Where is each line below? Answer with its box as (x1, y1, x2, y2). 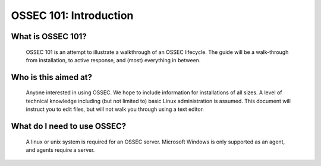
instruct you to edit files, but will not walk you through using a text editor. (26, 106, 204, 113)
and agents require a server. (26, 146, 95, 154)
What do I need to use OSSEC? (11, 121, 127, 131)
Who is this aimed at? (11, 72, 92, 82)
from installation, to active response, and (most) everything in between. (26, 56, 201, 63)
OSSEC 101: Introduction (11, 9, 134, 22)
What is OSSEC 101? (11, 31, 87, 41)
